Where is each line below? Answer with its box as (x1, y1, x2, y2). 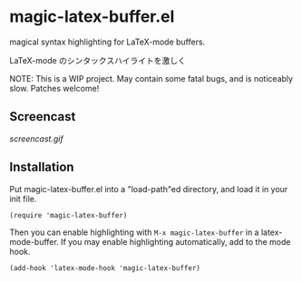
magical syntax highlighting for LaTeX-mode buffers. (9, 36, 206, 47)
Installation (9, 160, 74, 175)
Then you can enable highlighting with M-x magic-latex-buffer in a (9, 227, 259, 238)
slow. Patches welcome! (9, 83, 100, 93)
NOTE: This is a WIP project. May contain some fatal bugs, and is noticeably (9, 73, 293, 83)
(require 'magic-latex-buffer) (9, 210, 128, 219)
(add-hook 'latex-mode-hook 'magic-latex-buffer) (9, 263, 201, 273)
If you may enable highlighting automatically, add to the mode (60, 236, 291, 247)
